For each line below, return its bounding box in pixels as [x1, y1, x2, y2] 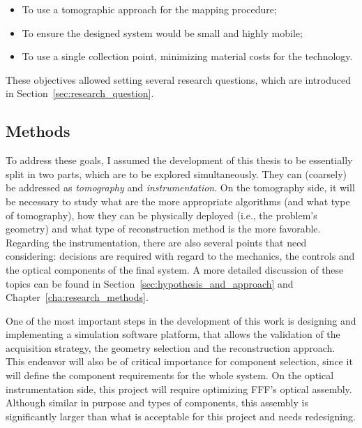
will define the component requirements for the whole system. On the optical [6, 368, 334, 383]
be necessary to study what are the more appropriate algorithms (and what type [6, 193, 350, 208]
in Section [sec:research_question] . [6, 86, 154, 101]
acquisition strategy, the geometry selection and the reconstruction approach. [6, 340, 335, 355]
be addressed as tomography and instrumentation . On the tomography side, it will [6, 180, 355, 195]
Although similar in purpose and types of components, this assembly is [6, 395, 308, 410]
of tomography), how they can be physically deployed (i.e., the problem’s [6, 207, 317, 222]
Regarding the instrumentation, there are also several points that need [6, 235, 307, 249]
